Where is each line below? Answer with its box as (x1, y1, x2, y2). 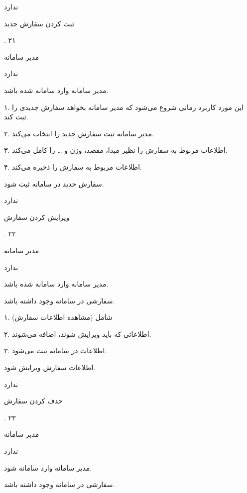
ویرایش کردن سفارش (4, 211, 70, 222)
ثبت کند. (4, 111, 28, 122)
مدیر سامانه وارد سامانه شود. (4, 462, 92, 473)
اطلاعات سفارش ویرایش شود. (4, 362, 96, 373)
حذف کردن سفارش (4, 395, 63, 406)
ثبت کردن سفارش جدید (4, 18, 74, 28)
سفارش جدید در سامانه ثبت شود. (4, 178, 104, 189)
